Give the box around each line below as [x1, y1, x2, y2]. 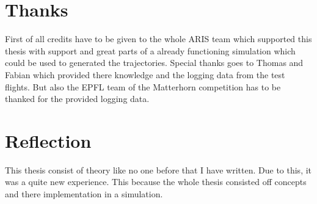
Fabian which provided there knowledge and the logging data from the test [5, 68, 285, 81]
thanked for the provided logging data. [5, 92, 150, 105]
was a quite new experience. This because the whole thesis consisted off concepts [5, 175, 307, 188]
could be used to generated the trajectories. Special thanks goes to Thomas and [5, 56, 304, 69]
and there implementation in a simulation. [5, 188, 163, 200]
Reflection [5, 128, 92, 153]
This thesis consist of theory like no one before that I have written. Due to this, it [5, 163, 312, 176]
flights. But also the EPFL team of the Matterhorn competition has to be [5, 80, 281, 93]
